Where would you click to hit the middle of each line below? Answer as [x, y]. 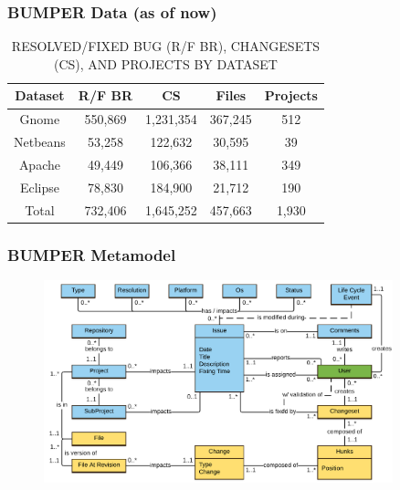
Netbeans [40, 142]
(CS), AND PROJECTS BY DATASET [165, 63]
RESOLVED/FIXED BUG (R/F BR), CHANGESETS [166, 46]
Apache [39, 164]
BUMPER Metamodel [92, 254]
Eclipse [39, 187]
